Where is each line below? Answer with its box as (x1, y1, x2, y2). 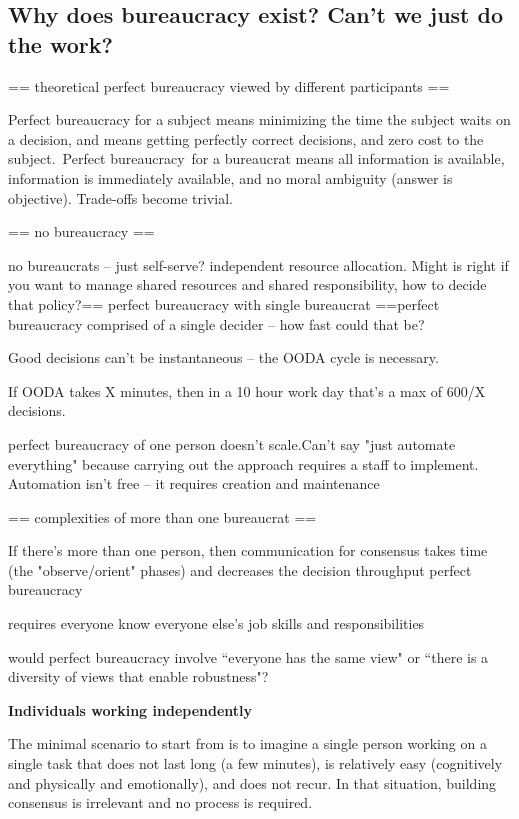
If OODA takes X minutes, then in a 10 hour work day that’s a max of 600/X (8, 380, 486, 401)
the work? (8, 28, 113, 59)
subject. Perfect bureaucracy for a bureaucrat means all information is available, (8, 148, 505, 169)
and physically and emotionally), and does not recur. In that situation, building (8, 772, 497, 793)
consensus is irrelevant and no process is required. (8, 792, 313, 813)
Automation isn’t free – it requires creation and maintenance (8, 473, 380, 494)
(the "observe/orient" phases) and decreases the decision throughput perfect (8, 559, 472, 580)
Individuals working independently (8, 699, 253, 720)
